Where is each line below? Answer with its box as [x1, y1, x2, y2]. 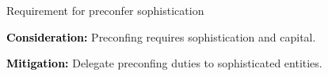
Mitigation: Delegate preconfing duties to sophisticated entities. [6, 55, 322, 71]
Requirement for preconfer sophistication [6, 2, 204, 18]
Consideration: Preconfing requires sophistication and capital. [6, 28, 316, 45]
